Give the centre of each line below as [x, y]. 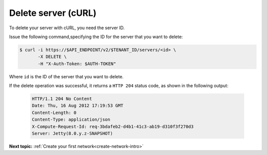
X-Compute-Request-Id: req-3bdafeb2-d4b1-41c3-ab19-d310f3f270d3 [113, 127]
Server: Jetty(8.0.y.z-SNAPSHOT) [72, 133]
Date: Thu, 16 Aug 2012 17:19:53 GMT [78, 106]
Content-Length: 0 [54, 112]
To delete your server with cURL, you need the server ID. [67, 28]
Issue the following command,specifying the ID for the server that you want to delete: [96, 37]
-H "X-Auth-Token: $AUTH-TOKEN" [77, 64]
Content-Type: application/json [71, 120]
